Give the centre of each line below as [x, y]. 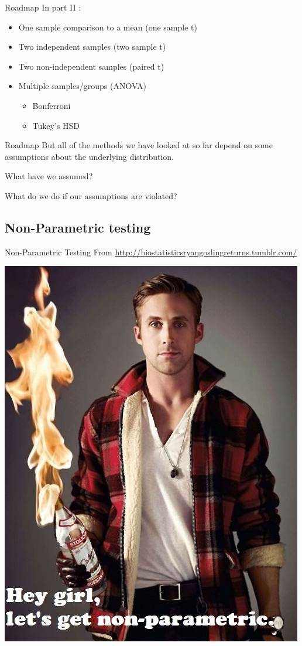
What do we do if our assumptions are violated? [91, 195]
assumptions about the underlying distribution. [90, 156]
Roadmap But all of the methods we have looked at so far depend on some [139, 145]
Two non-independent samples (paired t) [91, 66]
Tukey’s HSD [56, 125]
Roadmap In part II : [43, 7]
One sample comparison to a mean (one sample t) [108, 27]
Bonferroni [52, 105]
